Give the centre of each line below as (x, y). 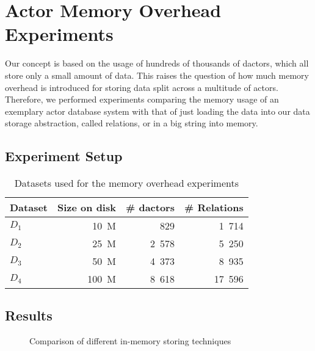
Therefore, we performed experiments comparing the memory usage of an (142, 99)
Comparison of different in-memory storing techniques (130, 341)
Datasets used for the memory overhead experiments (127, 183)
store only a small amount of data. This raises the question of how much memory (157, 75)
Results (29, 315)
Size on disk (87, 208)
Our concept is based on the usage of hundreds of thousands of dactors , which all (157, 63)
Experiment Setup (64, 156)
